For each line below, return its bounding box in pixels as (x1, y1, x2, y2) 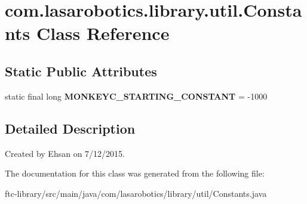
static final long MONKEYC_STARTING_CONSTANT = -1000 (5, 89, 268, 102)
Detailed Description (5, 119, 136, 137)
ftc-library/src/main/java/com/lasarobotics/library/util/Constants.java (5, 187, 267, 199)
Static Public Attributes (5, 61, 157, 80)
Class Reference (36, 21, 170, 45)
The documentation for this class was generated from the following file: (5, 167, 265, 180)
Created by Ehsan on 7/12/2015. (5, 147, 125, 159)
